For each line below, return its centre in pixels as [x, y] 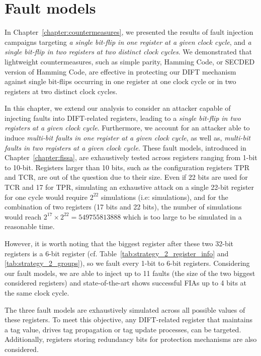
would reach [23, 216]
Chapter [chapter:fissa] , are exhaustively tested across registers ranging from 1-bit [131, 157]
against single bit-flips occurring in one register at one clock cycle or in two [120, 81]
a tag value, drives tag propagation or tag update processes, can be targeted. [123, 329]
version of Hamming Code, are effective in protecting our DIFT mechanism [120, 71]
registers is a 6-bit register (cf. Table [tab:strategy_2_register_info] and [117, 253]
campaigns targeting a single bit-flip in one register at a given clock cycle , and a [128, 42]
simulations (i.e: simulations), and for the [164, 197]
